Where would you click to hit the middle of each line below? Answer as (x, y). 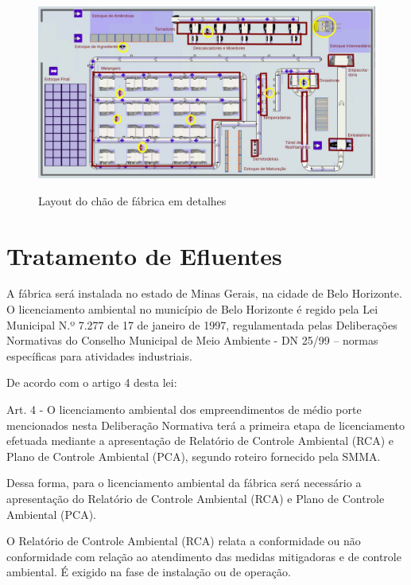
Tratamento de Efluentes (144, 255)
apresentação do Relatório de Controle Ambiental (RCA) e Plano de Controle (196, 498)
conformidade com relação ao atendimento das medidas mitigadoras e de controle (204, 556)
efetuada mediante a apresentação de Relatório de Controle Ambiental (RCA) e (200, 441)
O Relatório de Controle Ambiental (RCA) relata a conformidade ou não (184, 541)
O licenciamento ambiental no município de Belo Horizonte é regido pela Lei (192, 309)
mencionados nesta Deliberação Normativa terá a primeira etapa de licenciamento (206, 425)
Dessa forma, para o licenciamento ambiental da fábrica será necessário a (184, 483)
